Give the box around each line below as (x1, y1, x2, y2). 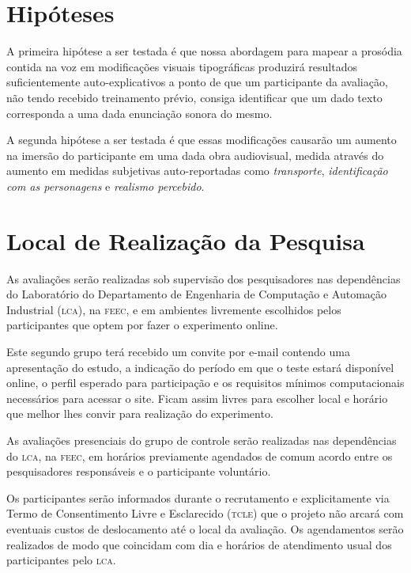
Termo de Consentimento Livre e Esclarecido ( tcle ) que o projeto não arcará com (6, 505, 404, 522)
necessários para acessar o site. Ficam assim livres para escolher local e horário (6, 389, 388, 406)
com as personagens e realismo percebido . (6, 177, 205, 194)
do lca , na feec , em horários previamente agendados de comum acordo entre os (6, 447, 393, 464)
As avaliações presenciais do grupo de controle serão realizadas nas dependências (6, 431, 397, 448)
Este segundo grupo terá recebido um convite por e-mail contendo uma (6, 343, 350, 359)
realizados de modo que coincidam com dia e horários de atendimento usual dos (6, 536, 392, 552)
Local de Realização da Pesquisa (6, 224, 365, 256)
